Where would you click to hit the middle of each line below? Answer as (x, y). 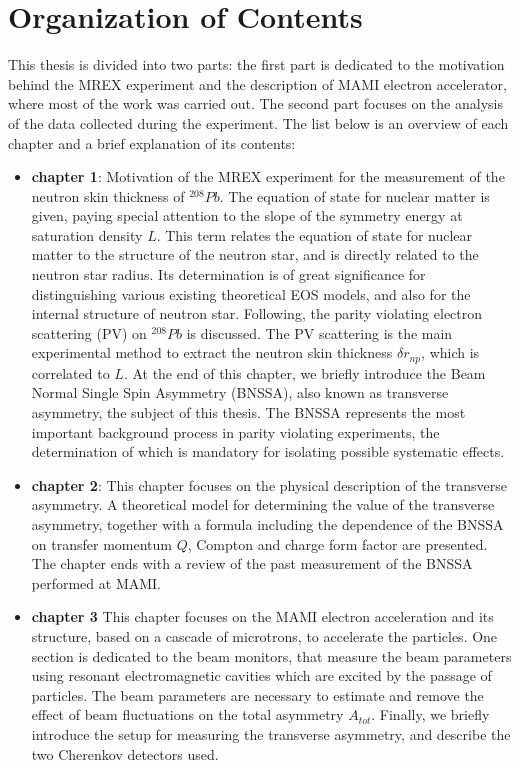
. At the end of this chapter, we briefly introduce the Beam (304, 372)
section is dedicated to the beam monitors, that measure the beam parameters (271, 655)
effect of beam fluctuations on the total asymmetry (187, 714)
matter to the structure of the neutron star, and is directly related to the (255, 254)
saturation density (87, 234)
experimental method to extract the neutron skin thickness (212, 352)
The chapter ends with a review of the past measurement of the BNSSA (252, 563)
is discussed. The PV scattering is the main (319, 332)
